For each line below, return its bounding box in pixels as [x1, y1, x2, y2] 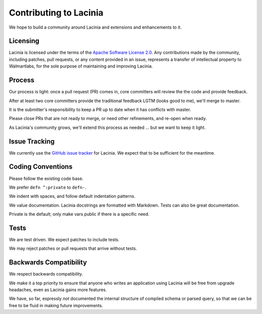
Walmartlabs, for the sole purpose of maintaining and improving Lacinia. [9, 63, 153, 69]
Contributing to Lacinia [9, 7, 104, 18]
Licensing [9, 37, 40, 45]
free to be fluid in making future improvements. [9, 302, 103, 308]
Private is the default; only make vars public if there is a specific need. [9, 211, 150, 217]
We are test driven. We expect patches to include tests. [9, 236, 120, 243]
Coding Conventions [9, 163, 73, 171]
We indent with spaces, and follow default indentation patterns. [9, 193, 136, 199]
